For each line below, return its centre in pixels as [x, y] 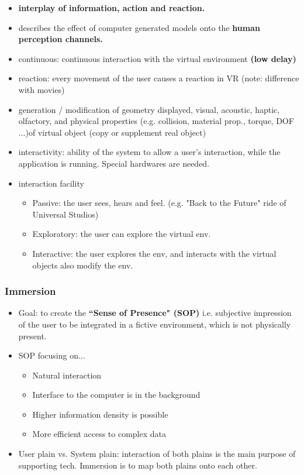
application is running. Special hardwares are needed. [114, 163]
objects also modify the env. [83, 265]
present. [32, 335]
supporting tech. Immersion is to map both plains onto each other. [138, 465]
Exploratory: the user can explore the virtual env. [122, 234]
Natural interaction [67, 375]
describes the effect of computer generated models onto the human [139, 27]
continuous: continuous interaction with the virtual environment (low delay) [157, 58]
